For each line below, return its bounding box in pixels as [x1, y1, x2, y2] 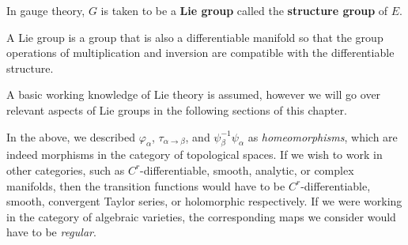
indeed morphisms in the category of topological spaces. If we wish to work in [6, 146, 383, 163]
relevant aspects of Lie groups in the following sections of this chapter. [6, 101, 347, 118]
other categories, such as [6, 161, 125, 178]
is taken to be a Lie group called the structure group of [100, 2, 388, 18]
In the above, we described [6, 128, 136, 145]
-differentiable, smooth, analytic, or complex [140, 161, 354, 178]
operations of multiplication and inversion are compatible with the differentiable [6, 44, 395, 61]
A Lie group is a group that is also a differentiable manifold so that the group [6, 28, 383, 45]
